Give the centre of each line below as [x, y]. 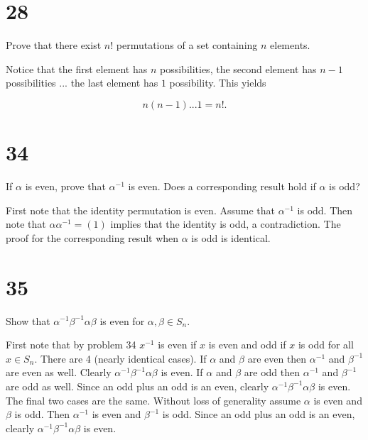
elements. [290, 45]
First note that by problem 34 [71, 345]
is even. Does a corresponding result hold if [222, 186]
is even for [122, 320]
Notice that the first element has [77, 68]
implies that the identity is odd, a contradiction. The [226, 224]
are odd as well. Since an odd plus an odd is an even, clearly [137, 386]
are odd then [272, 372]
